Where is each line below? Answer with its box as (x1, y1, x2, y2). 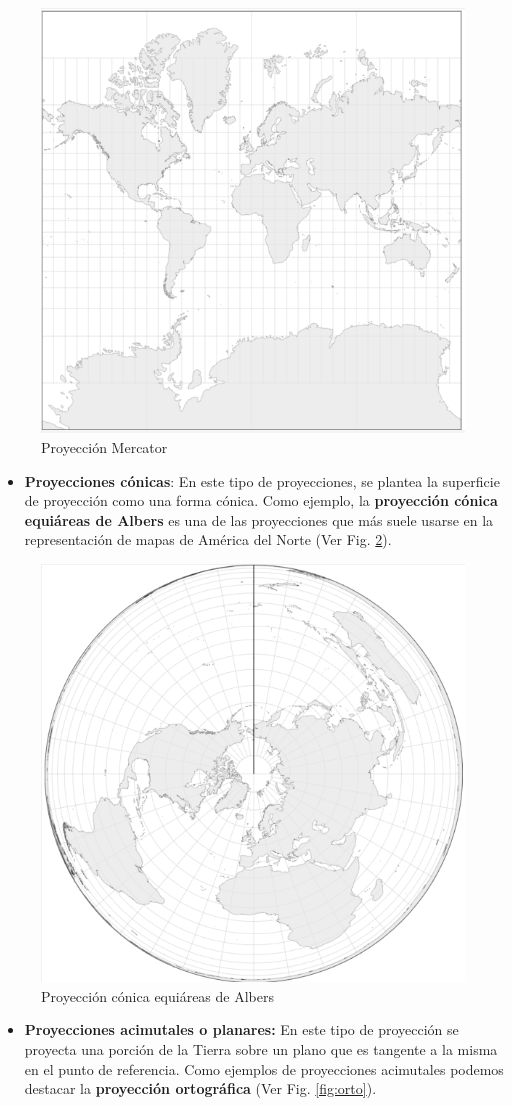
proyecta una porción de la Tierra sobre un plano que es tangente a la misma (24, 1038, 498, 1059)
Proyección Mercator (41, 437, 168, 458)
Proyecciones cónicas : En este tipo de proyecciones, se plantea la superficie (24, 470, 500, 491)
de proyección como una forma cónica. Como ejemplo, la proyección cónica (24, 490, 498, 511)
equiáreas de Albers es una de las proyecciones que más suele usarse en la (24, 509, 494, 530)
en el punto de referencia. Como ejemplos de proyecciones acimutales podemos (24, 1058, 504, 1079)
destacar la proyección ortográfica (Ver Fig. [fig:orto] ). (24, 1078, 377, 1099)
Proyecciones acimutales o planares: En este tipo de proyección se (24, 1019, 459, 1040)
